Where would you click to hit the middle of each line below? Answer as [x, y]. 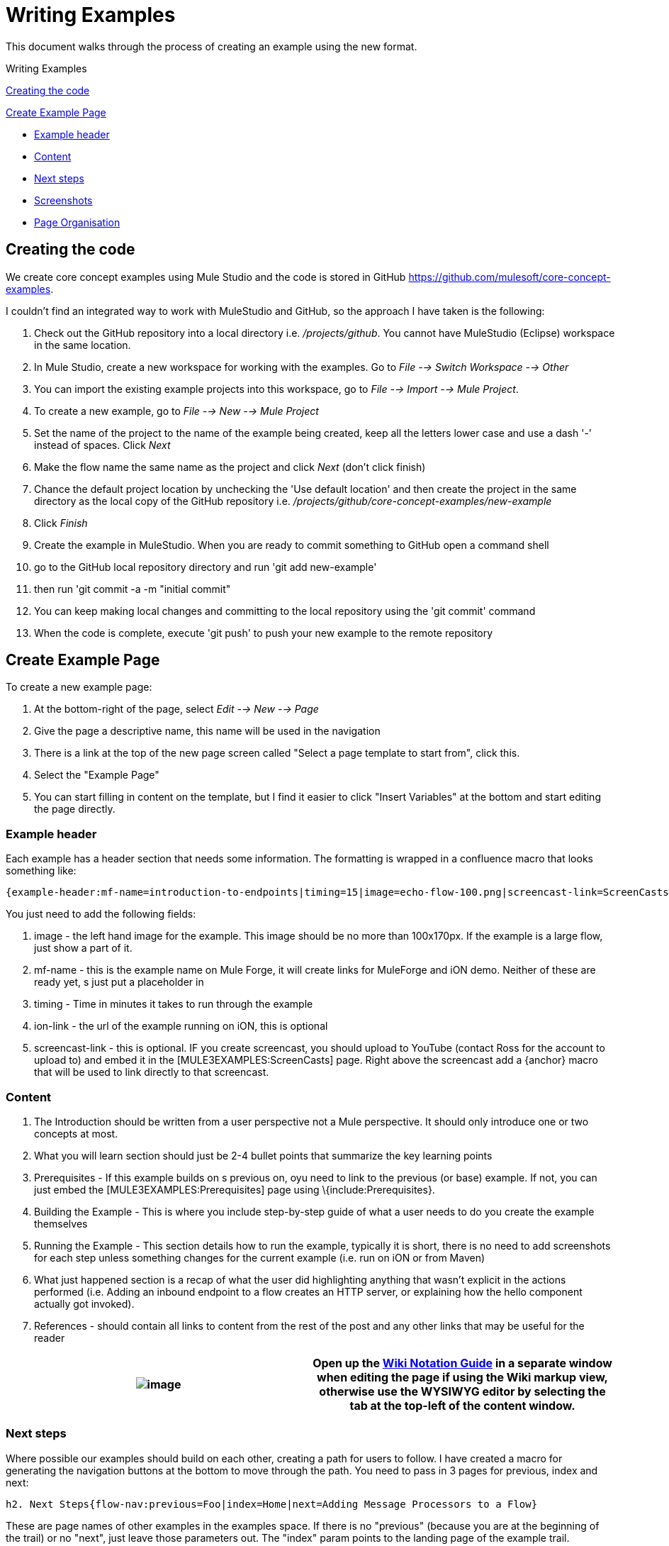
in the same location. [83, 345]
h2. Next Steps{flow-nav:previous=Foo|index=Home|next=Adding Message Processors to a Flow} [272, 1504]
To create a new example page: [79, 687]
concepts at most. [76, 1133]
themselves [61, 1223]
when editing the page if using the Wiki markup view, [462, 1377]
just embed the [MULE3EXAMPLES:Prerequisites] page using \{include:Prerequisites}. [235, 1189]
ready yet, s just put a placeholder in [119, 982]
